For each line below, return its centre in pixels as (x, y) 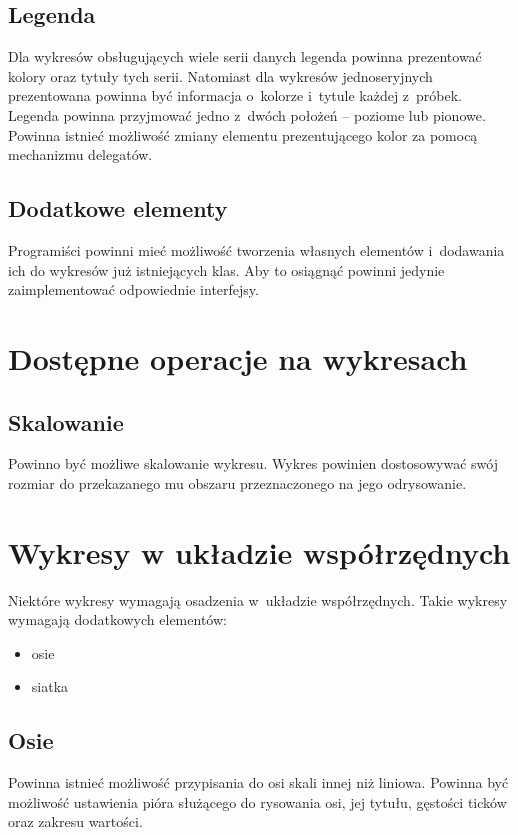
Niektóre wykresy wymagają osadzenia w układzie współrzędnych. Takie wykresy (258, 599)
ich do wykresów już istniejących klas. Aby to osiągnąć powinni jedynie (226, 269)
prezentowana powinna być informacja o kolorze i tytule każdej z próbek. (235, 95)
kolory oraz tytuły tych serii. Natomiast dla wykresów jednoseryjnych (220, 75)
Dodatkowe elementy (118, 208)
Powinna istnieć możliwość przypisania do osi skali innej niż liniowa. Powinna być (258, 782)
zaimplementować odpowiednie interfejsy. (133, 289)
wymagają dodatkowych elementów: (117, 619)
